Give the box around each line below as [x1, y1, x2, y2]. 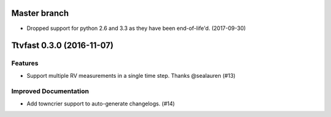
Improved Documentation [11, 87, 89, 96]
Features [11, 59, 39, 67]
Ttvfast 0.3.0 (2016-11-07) [11, 40, 113, 51]
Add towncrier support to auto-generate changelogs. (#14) [26, 100, 175, 107]
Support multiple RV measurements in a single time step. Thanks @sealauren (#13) [26, 72, 236, 79]
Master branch [11, 8, 69, 18]
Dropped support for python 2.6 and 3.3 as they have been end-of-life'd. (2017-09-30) [26, 25, 246, 32]
